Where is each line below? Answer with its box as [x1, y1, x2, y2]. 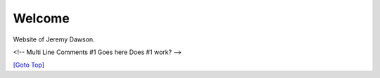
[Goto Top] [13, 60, 45, 70]
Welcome [13, 11, 70, 26]
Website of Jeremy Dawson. [13, 35, 95, 44]
